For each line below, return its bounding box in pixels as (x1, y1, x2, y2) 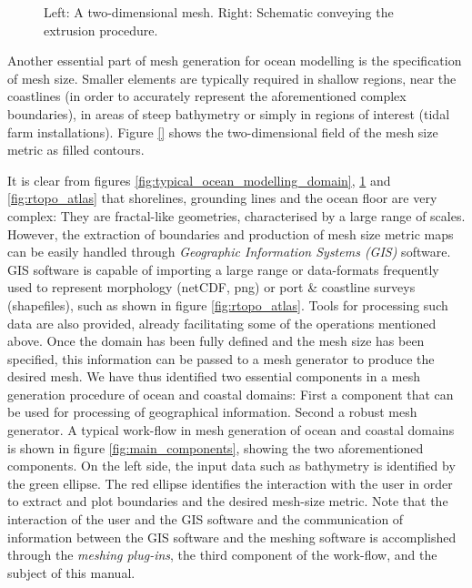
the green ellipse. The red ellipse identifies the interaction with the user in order (7, 473, 453, 492)
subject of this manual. (7, 563, 136, 582)
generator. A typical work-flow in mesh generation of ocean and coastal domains (7, 421, 455, 440)
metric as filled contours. (7, 140, 145, 159)
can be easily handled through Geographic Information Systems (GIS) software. (7, 242, 451, 261)
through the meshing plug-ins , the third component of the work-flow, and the (7, 545, 437, 564)
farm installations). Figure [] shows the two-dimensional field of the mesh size (7, 122, 438, 141)
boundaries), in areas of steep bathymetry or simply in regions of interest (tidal (7, 104, 450, 123)
